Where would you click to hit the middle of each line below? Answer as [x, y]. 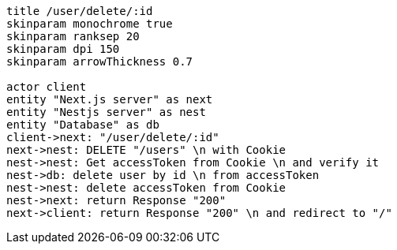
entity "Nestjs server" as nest [106, 112]
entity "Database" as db [83, 125]
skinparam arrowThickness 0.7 [100, 62]
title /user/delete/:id [80, 11]
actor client [47, 87]
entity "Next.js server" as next [110, 99]
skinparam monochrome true [90, 24]
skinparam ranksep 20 [73, 36]
